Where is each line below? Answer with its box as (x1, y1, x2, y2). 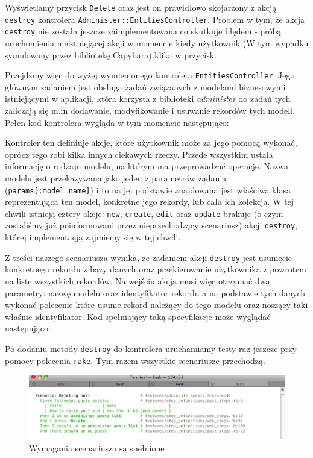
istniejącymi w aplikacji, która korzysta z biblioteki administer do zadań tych (5, 92, 291, 105)
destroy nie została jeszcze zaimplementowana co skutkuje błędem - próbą (5, 25, 282, 37)
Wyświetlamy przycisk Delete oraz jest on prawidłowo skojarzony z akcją (5, 1, 277, 13)
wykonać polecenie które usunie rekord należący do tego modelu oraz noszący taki (5, 298, 308, 311)
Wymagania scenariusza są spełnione (29, 441, 165, 454)
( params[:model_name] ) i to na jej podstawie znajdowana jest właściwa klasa (5, 183, 291, 196)
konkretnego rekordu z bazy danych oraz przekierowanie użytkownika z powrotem (5, 263, 306, 275)
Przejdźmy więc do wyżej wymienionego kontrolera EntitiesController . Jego (5, 69, 295, 81)
